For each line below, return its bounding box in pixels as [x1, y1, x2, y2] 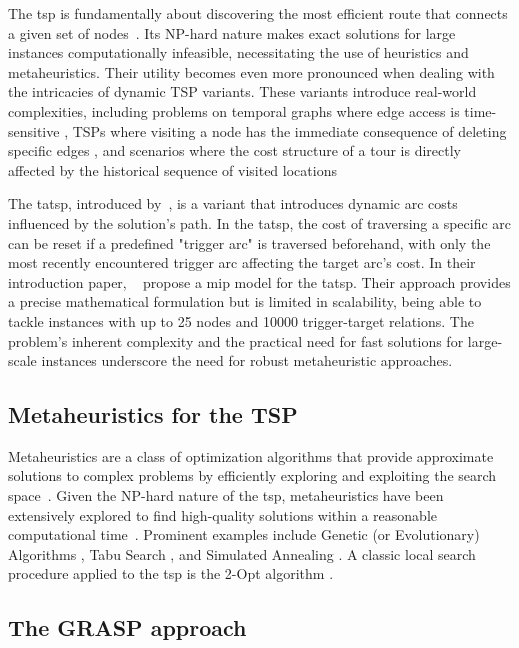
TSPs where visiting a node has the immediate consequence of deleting [72, 120, 507, 141]
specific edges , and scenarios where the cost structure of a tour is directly [8, 140, 462, 161]
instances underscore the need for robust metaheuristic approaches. [41, 350, 453, 371]
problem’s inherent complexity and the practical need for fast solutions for [8, 330, 464, 351]
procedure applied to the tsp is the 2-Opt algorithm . [8, 563, 334, 584]
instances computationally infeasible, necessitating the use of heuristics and [8, 42, 469, 63]
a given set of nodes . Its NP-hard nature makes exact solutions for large [8, 22, 456, 43]
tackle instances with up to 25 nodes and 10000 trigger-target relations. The [8, 310, 474, 331]
